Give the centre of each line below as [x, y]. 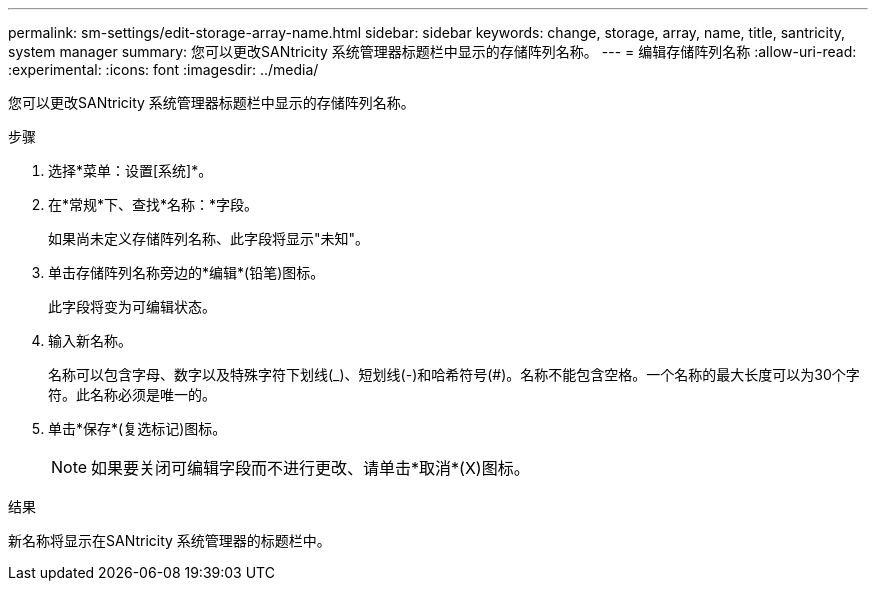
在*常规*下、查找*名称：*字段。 [153, 204]
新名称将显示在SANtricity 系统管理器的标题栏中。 [169, 540]
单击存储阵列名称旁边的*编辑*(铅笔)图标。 [186, 272]
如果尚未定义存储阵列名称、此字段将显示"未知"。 [209, 238]
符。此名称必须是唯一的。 [132, 394]
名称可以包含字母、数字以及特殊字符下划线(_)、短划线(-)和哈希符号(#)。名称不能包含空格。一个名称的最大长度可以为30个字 [454, 374]
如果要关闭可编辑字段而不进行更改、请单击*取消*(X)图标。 [310, 468]
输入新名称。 [90, 340]
